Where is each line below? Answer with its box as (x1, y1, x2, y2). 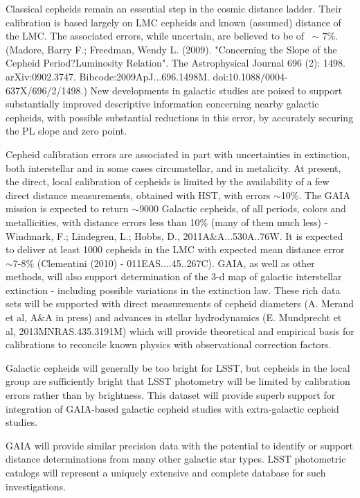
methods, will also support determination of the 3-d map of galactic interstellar (6, 269, 342, 284)
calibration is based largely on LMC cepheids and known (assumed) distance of (6, 15, 341, 29)
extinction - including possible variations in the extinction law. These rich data (6, 282, 341, 297)
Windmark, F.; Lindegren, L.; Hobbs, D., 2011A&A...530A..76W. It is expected (6, 228, 343, 243)
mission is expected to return (6, 201, 129, 216)
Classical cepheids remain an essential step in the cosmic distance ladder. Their (6, 1, 342, 15)
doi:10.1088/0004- (213, 69, 288, 83)
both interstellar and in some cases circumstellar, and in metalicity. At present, (6, 160, 341, 175)
